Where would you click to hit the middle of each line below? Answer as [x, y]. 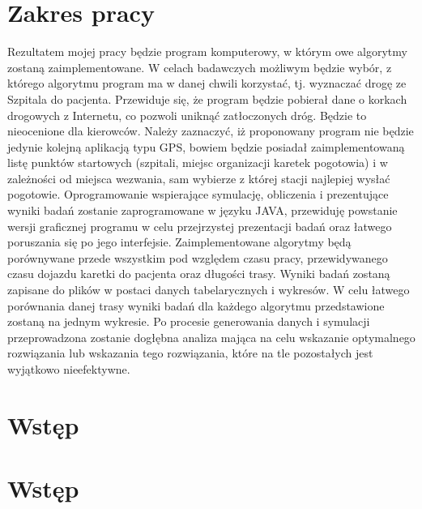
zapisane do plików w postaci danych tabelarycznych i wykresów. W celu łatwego [209, 290]
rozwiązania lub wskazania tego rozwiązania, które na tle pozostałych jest [190, 353]
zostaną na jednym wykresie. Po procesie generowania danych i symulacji [189, 321]
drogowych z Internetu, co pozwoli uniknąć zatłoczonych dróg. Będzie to [187, 115]
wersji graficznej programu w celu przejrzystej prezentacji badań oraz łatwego [200, 226]
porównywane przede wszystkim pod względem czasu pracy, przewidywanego [198, 257]
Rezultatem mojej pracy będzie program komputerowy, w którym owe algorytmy [207, 51]
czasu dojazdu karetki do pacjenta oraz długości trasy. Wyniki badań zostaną [199, 274]
